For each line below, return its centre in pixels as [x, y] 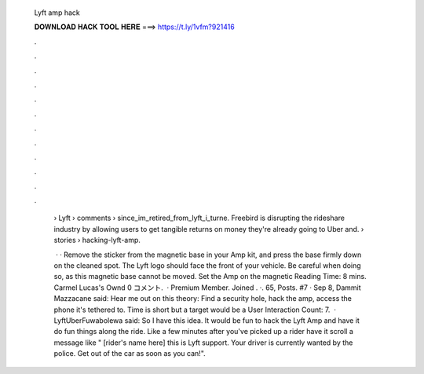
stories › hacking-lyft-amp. [97, 240]
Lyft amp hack [57, 13]
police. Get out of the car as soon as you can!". [130, 354]
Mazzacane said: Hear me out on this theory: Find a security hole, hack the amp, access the [203, 299]
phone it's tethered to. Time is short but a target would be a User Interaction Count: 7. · [195, 310]
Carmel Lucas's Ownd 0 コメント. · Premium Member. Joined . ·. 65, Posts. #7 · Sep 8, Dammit [207, 288]
